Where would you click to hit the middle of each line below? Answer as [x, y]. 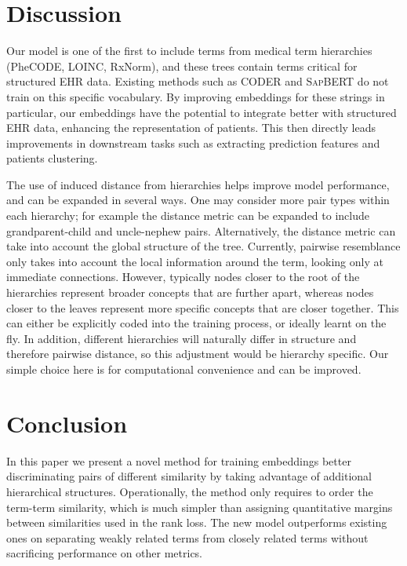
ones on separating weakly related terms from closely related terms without [187, 537]
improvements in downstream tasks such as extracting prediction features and [193, 142]
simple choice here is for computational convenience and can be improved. [184, 369]
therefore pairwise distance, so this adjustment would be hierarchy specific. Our [198, 354]
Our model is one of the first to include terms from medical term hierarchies [189, 51]
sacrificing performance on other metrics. [105, 553]
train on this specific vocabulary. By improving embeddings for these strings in [196, 96]
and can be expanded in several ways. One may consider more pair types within [198, 200]
